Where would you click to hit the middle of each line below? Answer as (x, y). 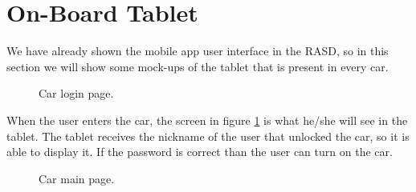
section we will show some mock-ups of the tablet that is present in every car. (198, 66)
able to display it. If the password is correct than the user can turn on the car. (200, 152)
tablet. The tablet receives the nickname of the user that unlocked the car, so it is (208, 136)
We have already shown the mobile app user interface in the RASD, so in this (198, 51)
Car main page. (77, 178)
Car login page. (76, 93)
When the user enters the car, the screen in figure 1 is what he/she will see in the (207, 120)
